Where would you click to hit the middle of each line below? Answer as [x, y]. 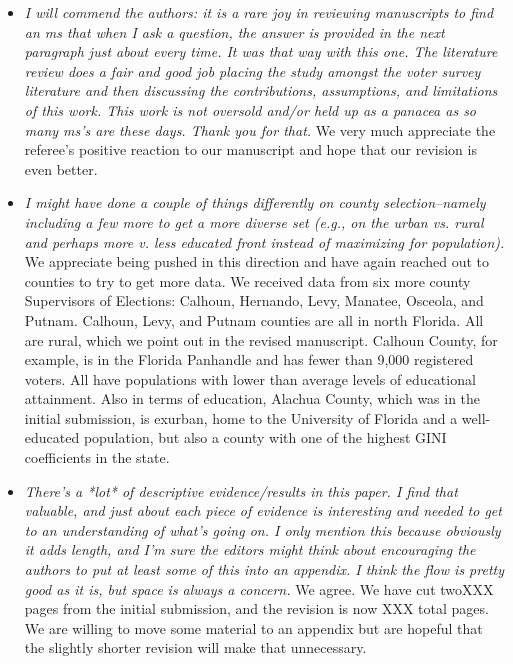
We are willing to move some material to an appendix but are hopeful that [253, 627]
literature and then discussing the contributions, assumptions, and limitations [261, 90]
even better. [61, 168]
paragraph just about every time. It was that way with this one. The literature [261, 51]
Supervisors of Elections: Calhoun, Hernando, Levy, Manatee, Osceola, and [254, 300]
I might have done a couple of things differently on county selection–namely [255, 202]
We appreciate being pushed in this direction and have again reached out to [257, 261]
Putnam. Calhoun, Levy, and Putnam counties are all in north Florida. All [254, 319]
